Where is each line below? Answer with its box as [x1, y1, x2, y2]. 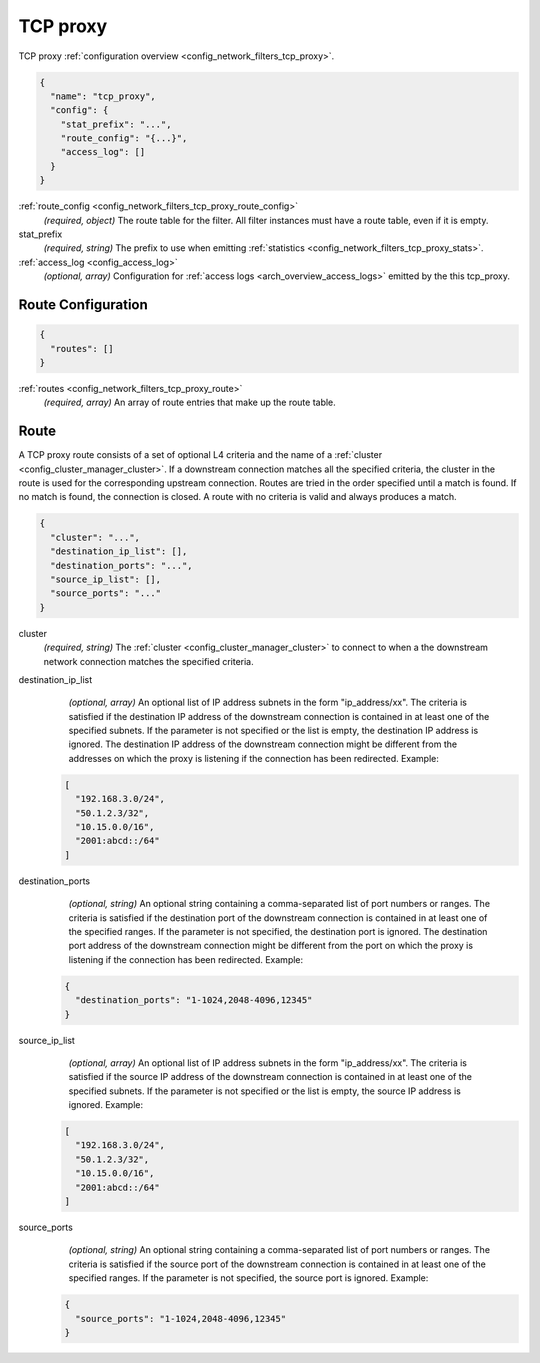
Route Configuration [18, 296, 149, 314]
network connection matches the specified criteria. [43, 655, 254, 667]
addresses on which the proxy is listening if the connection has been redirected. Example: [68, 752, 440, 764]
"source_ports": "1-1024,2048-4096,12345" [75, 1313, 287, 1324]
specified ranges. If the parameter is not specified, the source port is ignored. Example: [68, 1272, 429, 1284]
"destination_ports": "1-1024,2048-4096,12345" [75, 995, 313, 1006]
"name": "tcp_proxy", [50, 90, 157, 102]
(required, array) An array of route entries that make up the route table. [43, 396, 337, 409]
